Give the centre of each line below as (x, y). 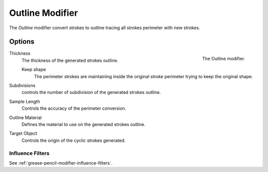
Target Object (23, 133)
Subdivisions (22, 86)
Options (22, 42)
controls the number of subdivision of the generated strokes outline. (91, 92)
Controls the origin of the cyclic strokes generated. (74, 140)
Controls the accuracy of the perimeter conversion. (74, 108)
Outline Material (25, 117)
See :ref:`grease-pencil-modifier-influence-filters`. (61, 163)
